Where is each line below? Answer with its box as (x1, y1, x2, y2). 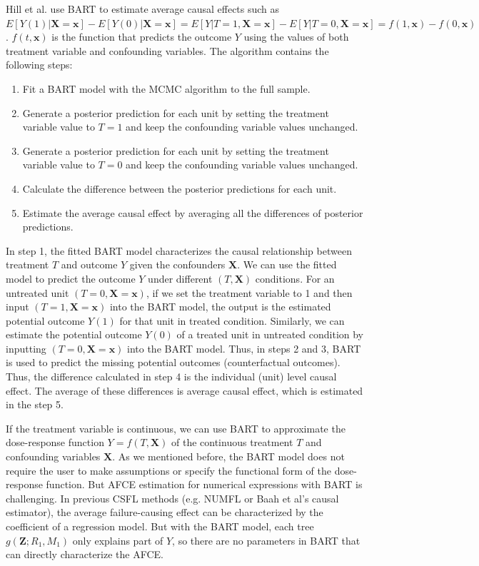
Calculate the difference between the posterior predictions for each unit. (22, 181, 337, 196)
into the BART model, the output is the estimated (109, 299, 331, 314)
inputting (6, 340, 46, 355)
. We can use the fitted (237, 257, 337, 272)
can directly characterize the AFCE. (6, 547, 163, 562)
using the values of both (243, 29, 349, 44)
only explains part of (72, 532, 163, 547)
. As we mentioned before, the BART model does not (112, 449, 345, 464)
